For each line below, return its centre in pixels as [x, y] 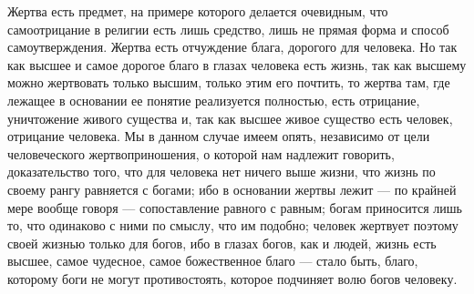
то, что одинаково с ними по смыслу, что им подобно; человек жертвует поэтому [233, 225]
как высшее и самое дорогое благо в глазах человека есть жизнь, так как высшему [237, 64]
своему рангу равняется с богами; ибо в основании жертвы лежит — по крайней [232, 189]
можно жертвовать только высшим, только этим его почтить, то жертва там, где [229, 82]
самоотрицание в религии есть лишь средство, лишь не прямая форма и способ [228, 29]
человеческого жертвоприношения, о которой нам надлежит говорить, [201, 153]
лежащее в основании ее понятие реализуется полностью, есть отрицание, [214, 100]
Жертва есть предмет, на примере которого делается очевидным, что [198, 11]
